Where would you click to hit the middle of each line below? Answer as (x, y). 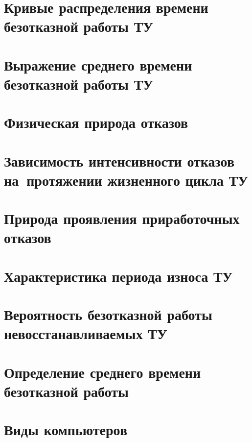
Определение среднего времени (103, 372)
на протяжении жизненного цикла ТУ (126, 180)
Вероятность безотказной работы (108, 314)
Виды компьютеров (66, 430)
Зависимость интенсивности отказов (119, 160)
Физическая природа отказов (96, 122)
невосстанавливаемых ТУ (86, 333)
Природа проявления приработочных (122, 218)
